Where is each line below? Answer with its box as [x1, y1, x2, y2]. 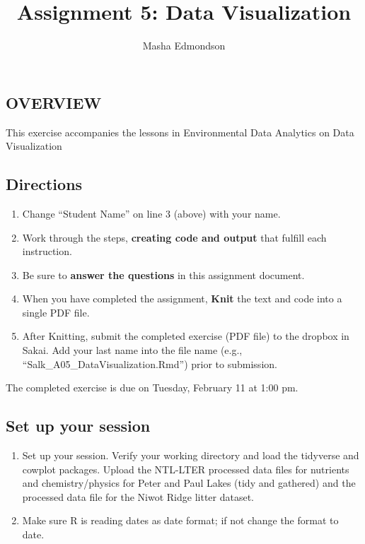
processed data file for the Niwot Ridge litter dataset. [22, 489, 254, 504]
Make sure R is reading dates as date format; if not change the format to [22, 513, 339, 528]
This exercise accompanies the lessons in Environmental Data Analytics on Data [6, 124, 354, 139]
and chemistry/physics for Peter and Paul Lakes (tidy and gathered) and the [22, 475, 356, 490]
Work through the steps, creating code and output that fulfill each [22, 230, 327, 244]
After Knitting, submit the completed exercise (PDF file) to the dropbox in [22, 329, 349, 343]
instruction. [22, 244, 72, 259]
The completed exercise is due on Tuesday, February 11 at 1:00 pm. [6, 380, 299, 395]
